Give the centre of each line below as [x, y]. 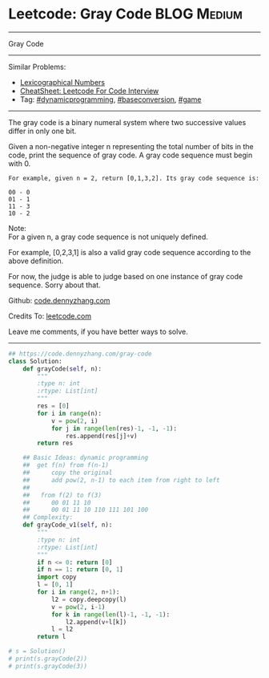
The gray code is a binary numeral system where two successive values [127, 122]
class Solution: [35, 361]
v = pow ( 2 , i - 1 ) [78, 607]
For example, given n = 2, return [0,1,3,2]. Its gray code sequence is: [134, 178]
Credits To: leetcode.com [50, 316]
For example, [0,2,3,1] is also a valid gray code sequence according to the [130, 252]
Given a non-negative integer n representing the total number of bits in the [131, 146]
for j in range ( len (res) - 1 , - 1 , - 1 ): [114, 428]
